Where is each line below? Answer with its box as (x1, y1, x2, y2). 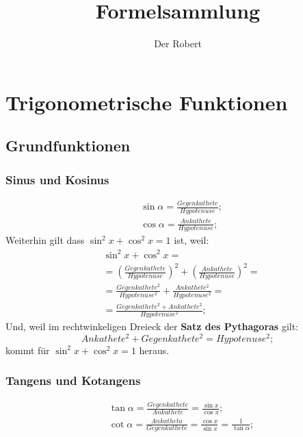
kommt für (5, 342, 50, 357)
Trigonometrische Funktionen (5, 88, 288, 116)
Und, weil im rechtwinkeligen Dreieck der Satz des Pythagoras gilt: (5, 319, 299, 334)
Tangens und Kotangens (5, 372, 141, 389)
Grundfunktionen (5, 135, 131, 156)
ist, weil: (174, 233, 209, 247)
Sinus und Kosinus (5, 171, 109, 188)
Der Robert (154, 36, 202, 51)
